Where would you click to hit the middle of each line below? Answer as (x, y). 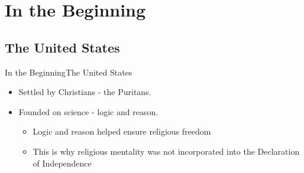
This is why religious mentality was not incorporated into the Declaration (166, 151)
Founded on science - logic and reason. (88, 111)
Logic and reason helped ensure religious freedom (122, 131)
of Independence (62, 163)
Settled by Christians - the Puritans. (85, 92)
